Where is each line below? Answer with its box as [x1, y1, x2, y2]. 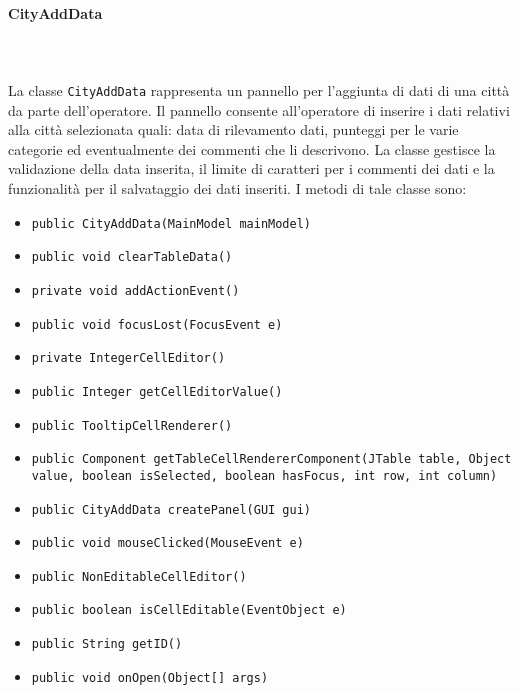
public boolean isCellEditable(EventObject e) [31, 603, 347, 618]
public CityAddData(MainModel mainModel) [31, 216, 311, 231]
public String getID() [31, 637, 183, 652]
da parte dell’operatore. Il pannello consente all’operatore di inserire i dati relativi [8, 99, 510, 120]
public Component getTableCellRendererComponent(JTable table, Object [31, 452, 512, 467]
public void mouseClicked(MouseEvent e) [31, 536, 304, 551]
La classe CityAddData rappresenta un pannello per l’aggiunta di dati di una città [8, 79, 510, 100]
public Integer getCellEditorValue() [31, 384, 283, 399]
